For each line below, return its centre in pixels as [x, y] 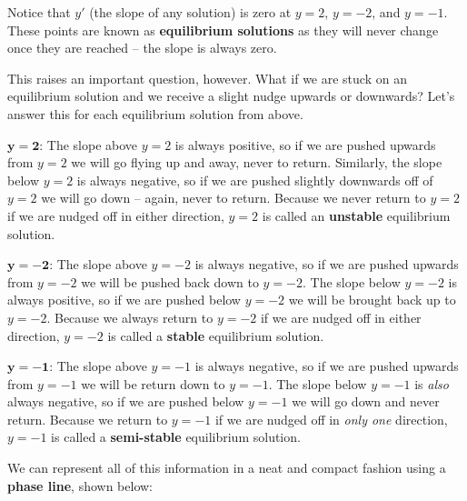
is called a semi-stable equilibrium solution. [176, 437]
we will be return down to [153, 383]
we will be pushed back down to [170, 281]
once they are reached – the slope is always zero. [142, 48]
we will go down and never [366, 401]
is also [432, 383]
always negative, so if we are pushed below [126, 401]
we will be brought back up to [372, 300]
